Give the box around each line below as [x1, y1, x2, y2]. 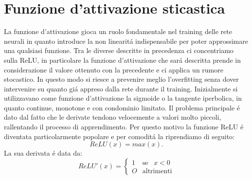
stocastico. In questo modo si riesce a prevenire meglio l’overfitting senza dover [4, 74, 239, 84]
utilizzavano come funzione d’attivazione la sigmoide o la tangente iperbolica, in [4, 93, 242, 103]
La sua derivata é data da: [4, 148, 82, 158]
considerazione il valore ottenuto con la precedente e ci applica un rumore [4, 64, 223, 74]
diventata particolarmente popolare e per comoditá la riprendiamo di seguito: [4, 131, 235, 141]
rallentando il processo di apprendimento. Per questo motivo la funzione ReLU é [4, 122, 244, 132]
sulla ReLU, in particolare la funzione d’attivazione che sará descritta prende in [4, 54, 241, 65]
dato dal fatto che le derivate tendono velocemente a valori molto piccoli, [4, 112, 221, 122]
